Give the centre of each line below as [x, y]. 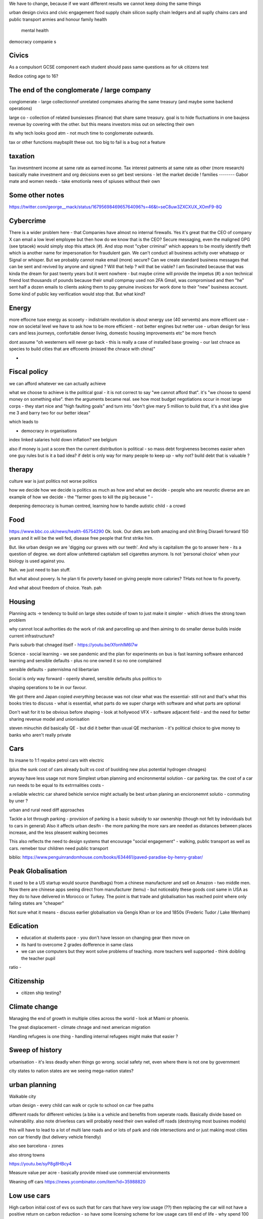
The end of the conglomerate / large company [80, 90]
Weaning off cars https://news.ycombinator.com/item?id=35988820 [77, 1181]
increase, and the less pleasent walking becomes [58, 832]
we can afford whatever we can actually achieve [57, 383]
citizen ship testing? [41, 993]
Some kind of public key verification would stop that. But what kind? [77, 294]
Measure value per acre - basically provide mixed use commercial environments [89, 1173]
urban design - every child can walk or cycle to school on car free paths [81, 1105]
